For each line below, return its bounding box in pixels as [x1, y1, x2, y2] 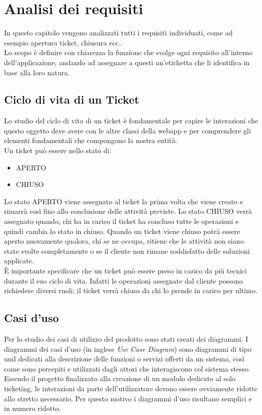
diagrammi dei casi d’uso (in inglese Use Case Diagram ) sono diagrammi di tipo [4, 343, 251, 354]
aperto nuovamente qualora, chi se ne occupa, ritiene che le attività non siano [4, 236, 244, 246]
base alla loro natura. [4, 67, 70, 77]
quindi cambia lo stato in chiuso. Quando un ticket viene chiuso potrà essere [4, 225, 240, 236]
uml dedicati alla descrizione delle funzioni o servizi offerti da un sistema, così [4, 353, 245, 364]
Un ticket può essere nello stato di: [4, 145, 112, 156]
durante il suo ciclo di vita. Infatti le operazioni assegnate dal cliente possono [4, 275, 243, 286]
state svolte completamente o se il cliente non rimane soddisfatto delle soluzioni [4, 245, 250, 256]
